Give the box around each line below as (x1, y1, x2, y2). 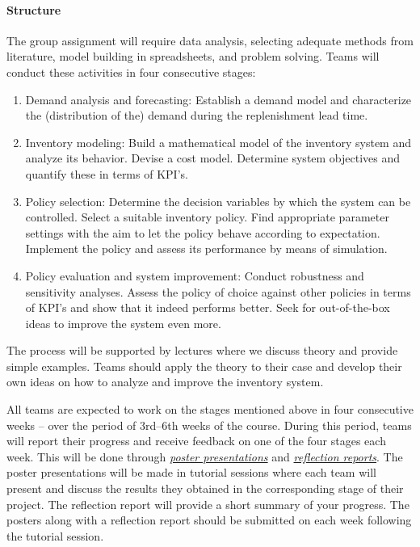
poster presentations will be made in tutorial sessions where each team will (6, 464, 376, 481)
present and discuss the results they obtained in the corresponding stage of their (6, 480, 404, 497)
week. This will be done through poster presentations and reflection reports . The (6, 448, 403, 465)
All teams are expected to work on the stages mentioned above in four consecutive (6, 401, 414, 418)
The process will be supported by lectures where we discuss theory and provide (6, 342, 398, 359)
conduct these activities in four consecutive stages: (6, 63, 256, 80)
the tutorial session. (6, 527, 104, 544)
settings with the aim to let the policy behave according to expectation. (25, 224, 380, 241)
